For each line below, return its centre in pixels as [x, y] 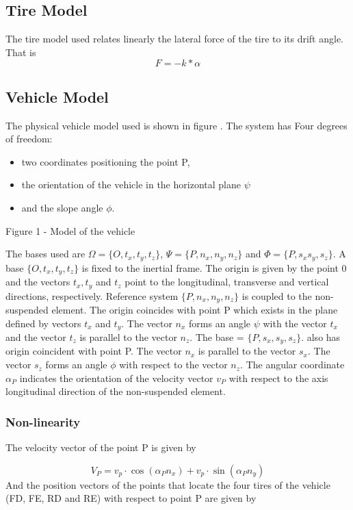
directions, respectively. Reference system [92, 295]
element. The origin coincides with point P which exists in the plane [195, 309]
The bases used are [45, 254]
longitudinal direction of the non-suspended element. [116, 391]
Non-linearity [43, 421]
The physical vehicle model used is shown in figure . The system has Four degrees [176, 125]
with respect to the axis [278, 378]
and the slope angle [62, 207]
